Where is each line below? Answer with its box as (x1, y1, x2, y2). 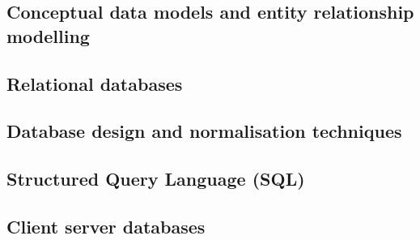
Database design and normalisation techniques (6, 118, 402, 144)
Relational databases (6, 71, 183, 96)
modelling (6, 23, 90, 48)
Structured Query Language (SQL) (6, 166, 305, 191)
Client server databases (6, 213, 206, 238)
